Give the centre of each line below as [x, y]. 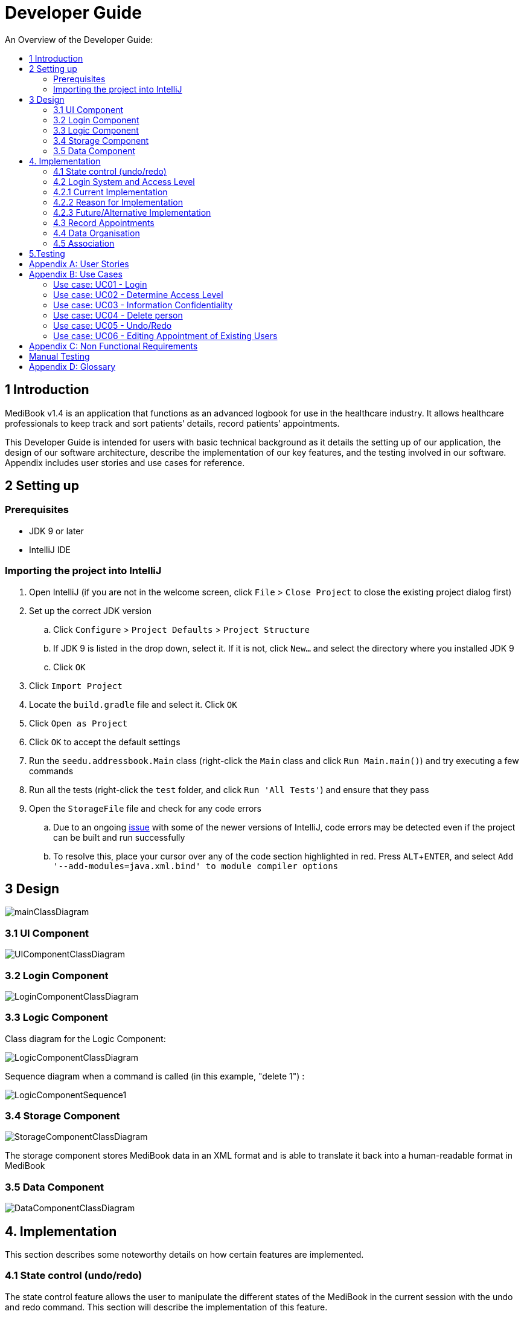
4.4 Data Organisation [97, 233]
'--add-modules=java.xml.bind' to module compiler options [196, 866]
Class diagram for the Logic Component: [85, 1038]
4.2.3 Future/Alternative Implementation [132, 212]
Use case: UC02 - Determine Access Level [138, 294]
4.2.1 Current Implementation [110, 192]
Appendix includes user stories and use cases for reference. [125, 462]
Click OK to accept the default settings [105, 742]
